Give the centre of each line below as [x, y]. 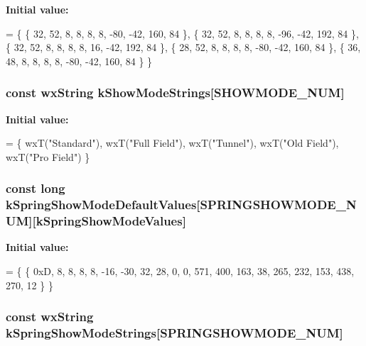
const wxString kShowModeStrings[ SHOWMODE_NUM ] [175, 93]
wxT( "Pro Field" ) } [48, 156]
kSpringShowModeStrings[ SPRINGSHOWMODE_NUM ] [174, 333]
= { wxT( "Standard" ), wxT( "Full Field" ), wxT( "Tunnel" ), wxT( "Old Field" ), [172, 143]
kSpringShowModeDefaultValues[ [103, 205]
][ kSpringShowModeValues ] [107, 221]
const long [36, 188]
